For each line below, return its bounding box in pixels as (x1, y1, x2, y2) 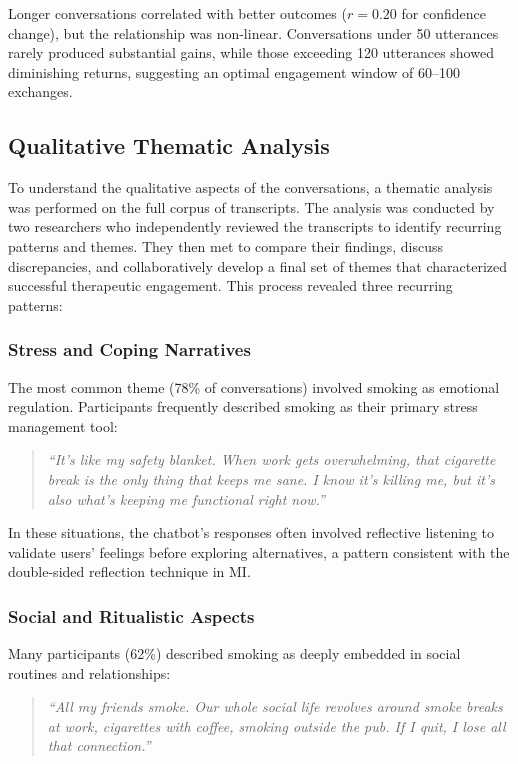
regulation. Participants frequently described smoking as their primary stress (8, 396, 478, 417)
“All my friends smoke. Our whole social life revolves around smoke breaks (47, 696, 503, 717)
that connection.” (47, 735, 151, 756)
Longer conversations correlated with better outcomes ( (8, 3, 347, 23)
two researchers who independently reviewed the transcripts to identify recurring (8, 216, 502, 237)
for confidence (401, 3, 486, 23)
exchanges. (8, 81, 73, 102)
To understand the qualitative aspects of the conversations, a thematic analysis (8, 177, 493, 198)
